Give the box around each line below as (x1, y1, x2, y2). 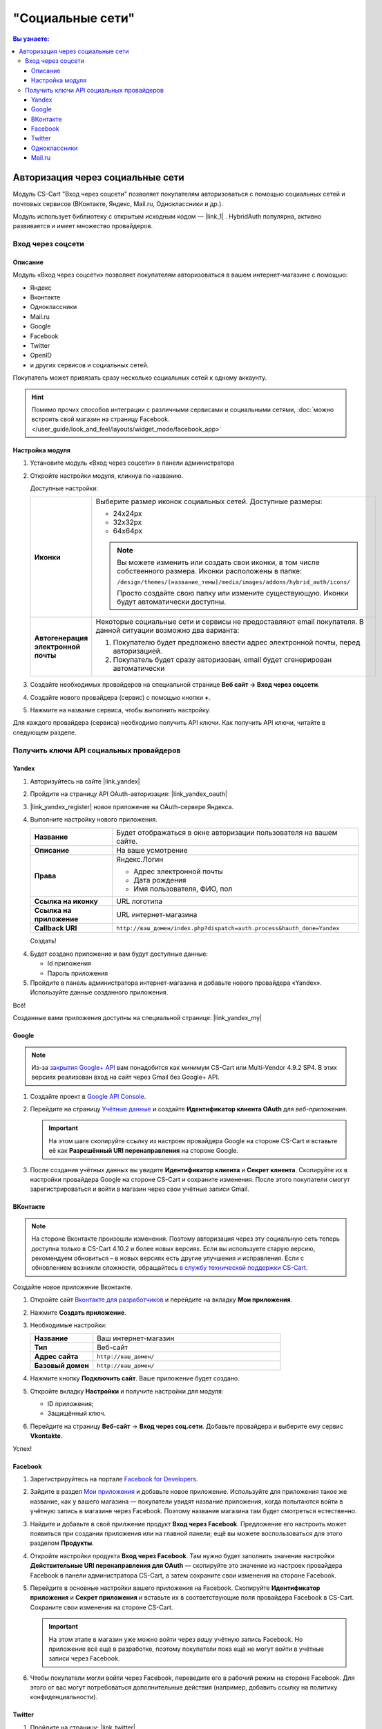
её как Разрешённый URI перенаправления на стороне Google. (48, 1147, 238, 1155)
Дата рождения (133, 876, 187, 885)
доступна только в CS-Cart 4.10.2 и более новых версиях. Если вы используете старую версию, (31, 1244, 316, 1252)
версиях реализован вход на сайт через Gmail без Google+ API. (31, 1073, 220, 1082)
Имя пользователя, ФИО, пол (133, 884, 233, 894)
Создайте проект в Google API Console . (30, 1092, 146, 1100)
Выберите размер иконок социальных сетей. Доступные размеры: (95, 497, 323, 506)
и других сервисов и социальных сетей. (30, 360, 149, 369)
